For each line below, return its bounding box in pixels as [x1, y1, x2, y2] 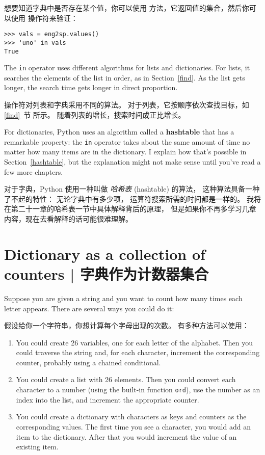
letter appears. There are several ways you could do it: [4, 303, 174, 313]
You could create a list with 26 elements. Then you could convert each [16, 374, 236, 385]
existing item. [16, 441, 59, 452]
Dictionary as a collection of [4, 243, 205, 264]
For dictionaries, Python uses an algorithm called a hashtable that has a [4, 126, 234, 137]
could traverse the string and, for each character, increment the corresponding [16, 347, 260, 358]
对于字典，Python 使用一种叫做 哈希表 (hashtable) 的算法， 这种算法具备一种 [4, 183, 260, 194]
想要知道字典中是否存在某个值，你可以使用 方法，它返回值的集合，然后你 [4, 3, 249, 13]
